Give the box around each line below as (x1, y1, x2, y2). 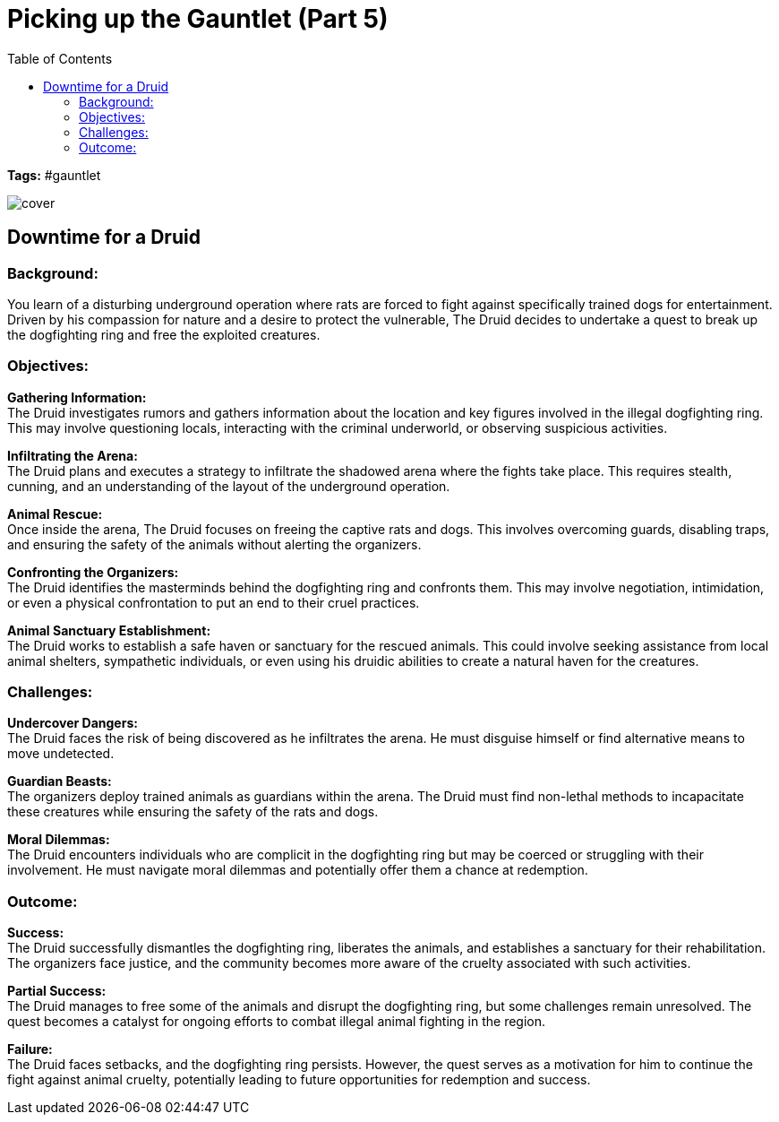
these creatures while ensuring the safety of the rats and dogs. (7, 804, 379, 820)
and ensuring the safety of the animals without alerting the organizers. (7, 536, 422, 552)
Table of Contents (7, 50, 113, 66)
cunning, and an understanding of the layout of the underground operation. (7, 478, 450, 494)
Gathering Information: (7, 389, 147, 405)
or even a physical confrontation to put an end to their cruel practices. (7, 594, 420, 610)
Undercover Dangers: (7, 715, 138, 731)
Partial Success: (7, 983, 107, 999)
